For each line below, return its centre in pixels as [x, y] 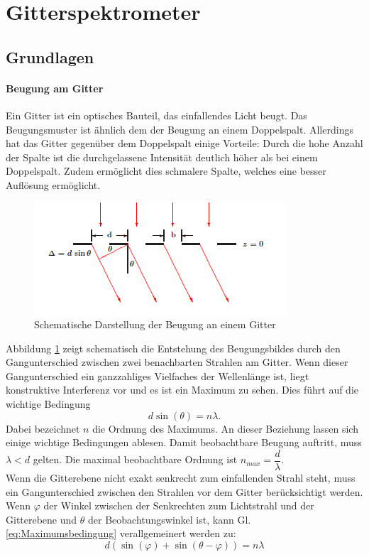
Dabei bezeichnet [43, 428]
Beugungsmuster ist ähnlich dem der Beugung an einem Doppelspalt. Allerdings [180, 129]
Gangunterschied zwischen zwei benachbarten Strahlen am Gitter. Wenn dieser [177, 362]
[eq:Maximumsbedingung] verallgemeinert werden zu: [121, 533]
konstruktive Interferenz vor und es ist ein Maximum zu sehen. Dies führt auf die [182, 390]
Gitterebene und [42, 519]
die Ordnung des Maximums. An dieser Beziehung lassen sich [225, 428]
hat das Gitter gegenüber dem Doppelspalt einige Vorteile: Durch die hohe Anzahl [184, 143]
